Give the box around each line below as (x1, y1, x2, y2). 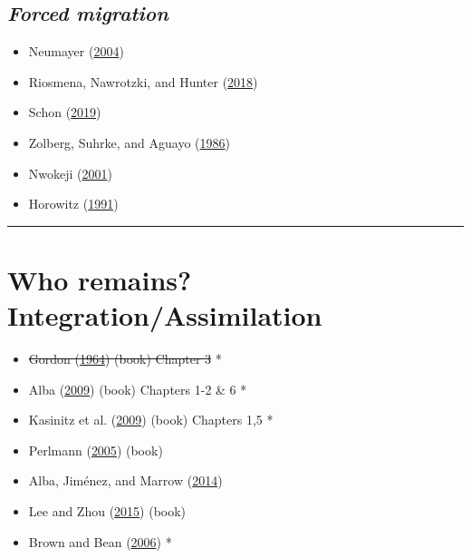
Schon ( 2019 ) (28, 103, 101, 122)
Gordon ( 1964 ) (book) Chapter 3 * (28, 349, 222, 368)
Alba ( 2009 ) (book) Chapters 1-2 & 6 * (28, 379, 247, 398)
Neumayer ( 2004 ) (28, 42, 124, 61)
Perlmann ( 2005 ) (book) (28, 440, 163, 459)
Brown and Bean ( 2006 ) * (28, 532, 172, 551)
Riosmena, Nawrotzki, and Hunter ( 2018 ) (28, 72, 258, 91)
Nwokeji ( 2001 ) (28, 163, 112, 182)
